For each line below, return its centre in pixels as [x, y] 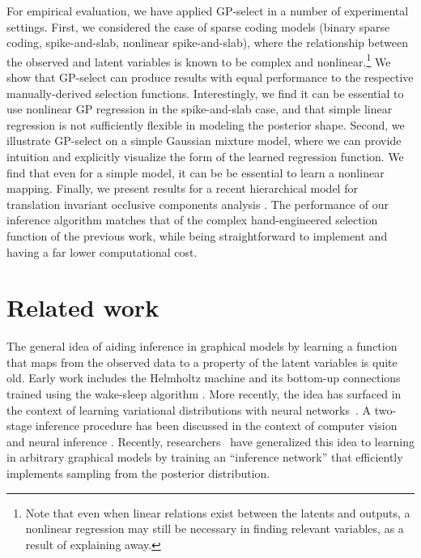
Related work [83, 307]
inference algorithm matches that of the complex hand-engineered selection [192, 220]
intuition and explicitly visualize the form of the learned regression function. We [205, 156]
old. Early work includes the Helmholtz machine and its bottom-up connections [204, 378]
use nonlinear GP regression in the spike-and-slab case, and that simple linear [200, 109]
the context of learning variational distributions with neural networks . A [189, 409]
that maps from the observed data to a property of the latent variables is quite [202, 362]
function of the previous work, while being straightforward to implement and [197, 235]
